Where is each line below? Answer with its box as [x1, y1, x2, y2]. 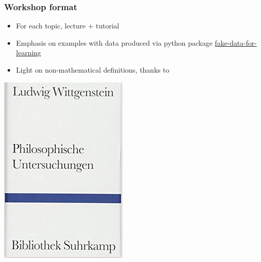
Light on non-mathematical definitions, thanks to [16, 64, 170, 75]
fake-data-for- [215, 37, 257, 48]
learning [16, 47, 41, 58]
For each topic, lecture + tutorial [16, 20, 119, 31]
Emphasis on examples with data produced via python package [16, 37, 213, 48]
